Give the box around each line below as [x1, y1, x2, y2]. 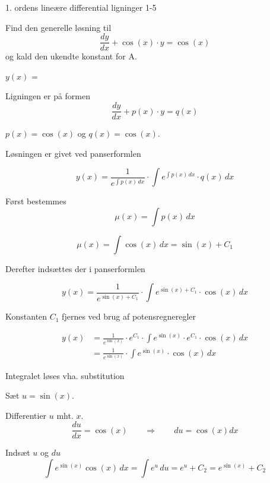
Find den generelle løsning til [5, 21, 112, 33]
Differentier [5, 409, 47, 421]
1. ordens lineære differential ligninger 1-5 [5, 1, 157, 13]
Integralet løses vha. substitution [5, 369, 125, 381]
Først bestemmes [5, 195, 66, 207]
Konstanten [5, 310, 47, 323]
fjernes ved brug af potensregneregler [62, 310, 196, 323]
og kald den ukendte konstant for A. [5, 50, 137, 62]
